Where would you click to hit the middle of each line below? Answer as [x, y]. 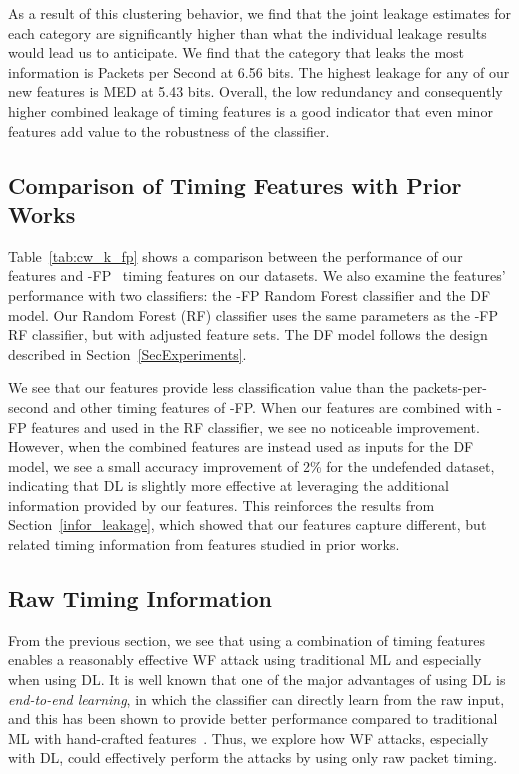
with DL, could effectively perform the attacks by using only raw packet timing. [253, 757]
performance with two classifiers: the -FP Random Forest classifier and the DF [249, 294]
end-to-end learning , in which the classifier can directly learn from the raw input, [256, 698]
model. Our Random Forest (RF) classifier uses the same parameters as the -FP [253, 314]
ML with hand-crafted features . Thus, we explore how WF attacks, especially [248, 737]
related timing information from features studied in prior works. [204, 544]
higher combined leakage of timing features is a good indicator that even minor [250, 110]
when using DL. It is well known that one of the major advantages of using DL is [257, 679]
